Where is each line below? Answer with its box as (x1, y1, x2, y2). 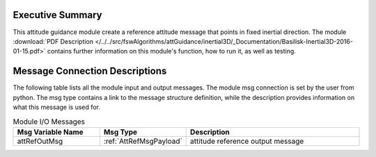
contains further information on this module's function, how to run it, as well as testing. (47, 47, 296, 56)
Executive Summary (13, 9, 102, 21)
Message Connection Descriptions (13, 65, 167, 77)
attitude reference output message (190, 136, 304, 146)
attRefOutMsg (17, 136, 63, 146)
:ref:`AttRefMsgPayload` (103, 136, 182, 146)
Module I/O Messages (13, 117, 86, 126)
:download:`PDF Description (13, 37, 94, 45)
